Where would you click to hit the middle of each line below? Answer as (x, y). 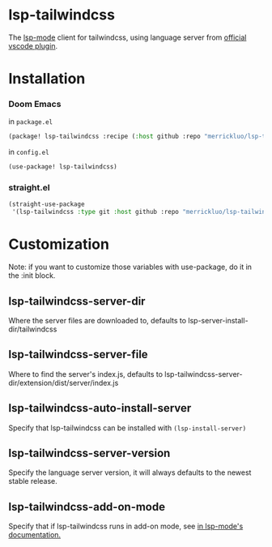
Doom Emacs (35, 105)
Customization (59, 244)
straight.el (29, 188)
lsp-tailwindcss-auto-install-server (100, 408)
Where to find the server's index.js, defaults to (86, 374)
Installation (47, 79)
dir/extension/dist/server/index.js (64, 382)
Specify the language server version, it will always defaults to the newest (130, 472)
